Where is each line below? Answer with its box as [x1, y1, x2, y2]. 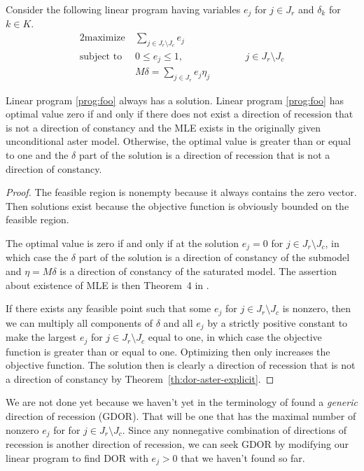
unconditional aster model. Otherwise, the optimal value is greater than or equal [6, 134, 351, 148]
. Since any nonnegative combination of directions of [122, 422, 346, 437]
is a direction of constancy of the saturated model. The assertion [59, 263, 337, 278]
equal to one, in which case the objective [148, 330, 322, 344]
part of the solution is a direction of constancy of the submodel [78, 250, 350, 265]
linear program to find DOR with [6, 450, 148, 465]
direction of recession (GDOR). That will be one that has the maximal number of [6, 408, 356, 423]
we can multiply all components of [6, 315, 153, 330]
